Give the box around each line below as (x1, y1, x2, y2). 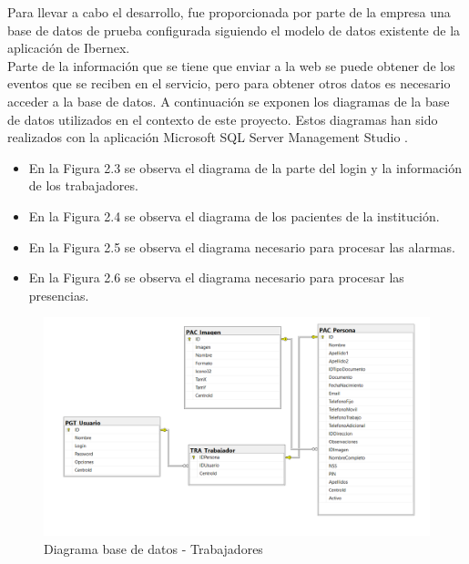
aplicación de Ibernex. (7, 38, 130, 57)
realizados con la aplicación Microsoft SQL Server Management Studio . (7, 128, 408, 147)
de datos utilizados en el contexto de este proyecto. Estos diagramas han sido (7, 109, 438, 128)
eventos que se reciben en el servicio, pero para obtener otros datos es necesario (7, 74, 451, 93)
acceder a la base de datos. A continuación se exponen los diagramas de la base (7, 91, 450, 110)
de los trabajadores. (28, 176, 138, 195)
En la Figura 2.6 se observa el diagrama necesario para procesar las (28, 268, 404, 287)
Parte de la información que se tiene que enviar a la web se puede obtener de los (7, 56, 455, 75)
